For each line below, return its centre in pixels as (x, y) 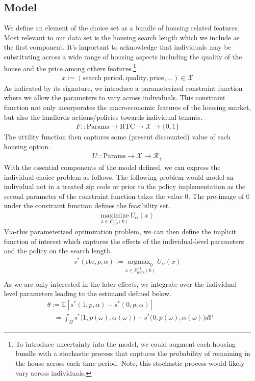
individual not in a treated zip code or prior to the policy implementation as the (125, 186)
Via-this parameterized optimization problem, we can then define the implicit (120, 231)
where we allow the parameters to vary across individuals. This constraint (115, 97)
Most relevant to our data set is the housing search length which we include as (122, 37)
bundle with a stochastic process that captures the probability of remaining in (133, 353)
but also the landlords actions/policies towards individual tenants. (103, 117)
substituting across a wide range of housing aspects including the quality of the (123, 56)
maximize (115, 215)
